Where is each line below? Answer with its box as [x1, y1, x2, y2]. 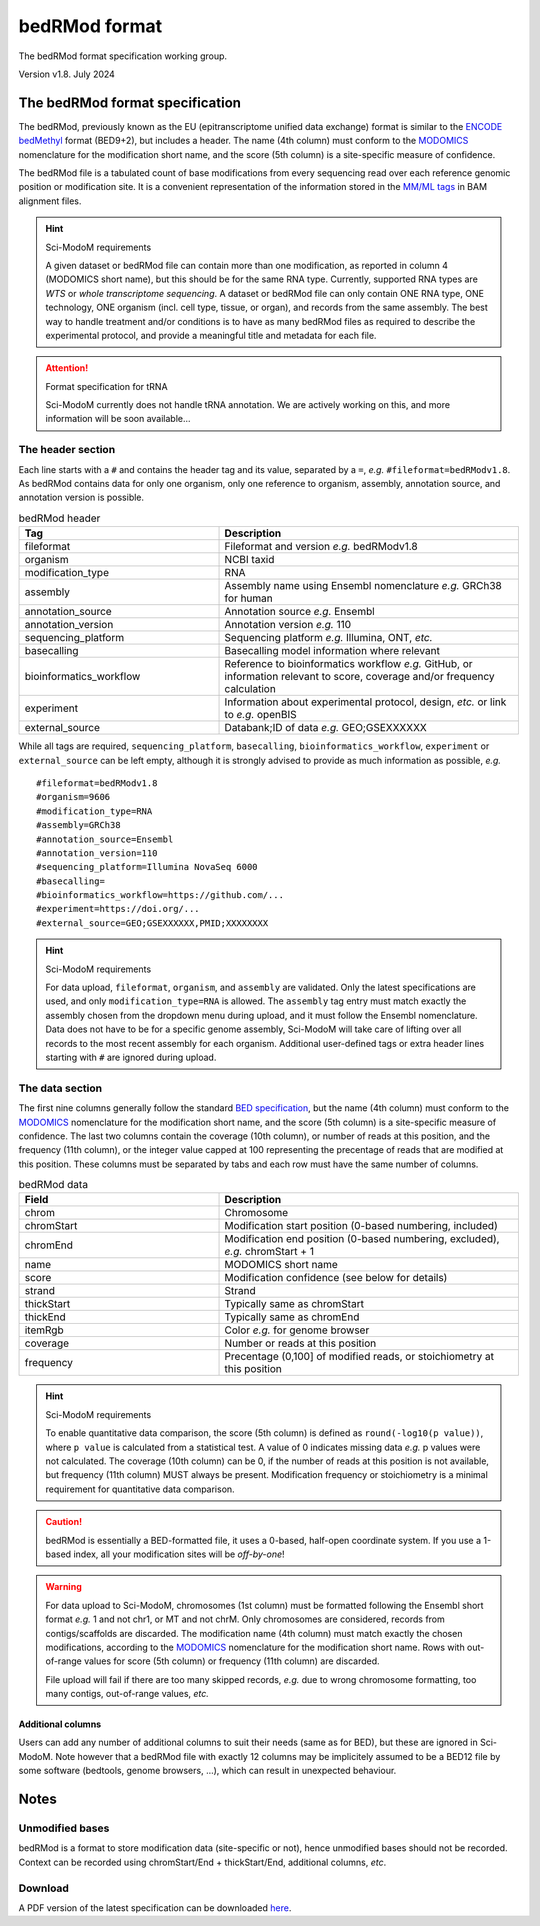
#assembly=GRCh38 [36, 820, 121, 831]
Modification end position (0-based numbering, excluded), [224, 1232, 500, 1246]
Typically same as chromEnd [224, 1310, 360, 1324]
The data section [18, 1081, 103, 1095]
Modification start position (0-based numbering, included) [224, 1219, 499, 1233]
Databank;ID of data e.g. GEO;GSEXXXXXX [224, 721, 427, 735]
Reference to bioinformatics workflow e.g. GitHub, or [224, 657, 474, 671]
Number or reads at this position [224, 1336, 377, 1350]
